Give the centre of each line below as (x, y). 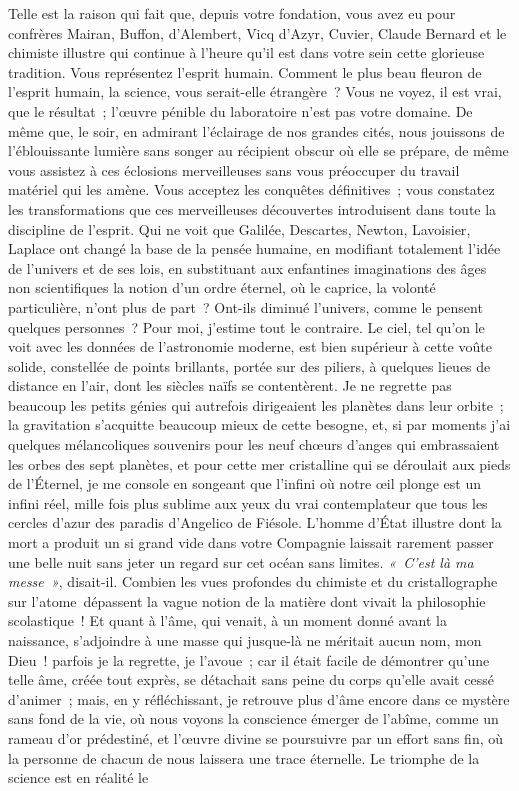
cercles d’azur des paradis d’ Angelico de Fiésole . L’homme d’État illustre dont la (255, 522)
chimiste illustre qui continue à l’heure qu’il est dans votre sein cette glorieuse (246, 52)
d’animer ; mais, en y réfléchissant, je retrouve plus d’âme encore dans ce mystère (259, 698)
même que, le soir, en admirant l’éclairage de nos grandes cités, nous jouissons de (256, 130)
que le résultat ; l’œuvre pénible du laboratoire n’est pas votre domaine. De (240, 110)
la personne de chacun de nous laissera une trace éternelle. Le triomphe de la (244, 757)
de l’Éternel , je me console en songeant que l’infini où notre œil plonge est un (245, 483)
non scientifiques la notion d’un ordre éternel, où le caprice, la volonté (222, 287)
